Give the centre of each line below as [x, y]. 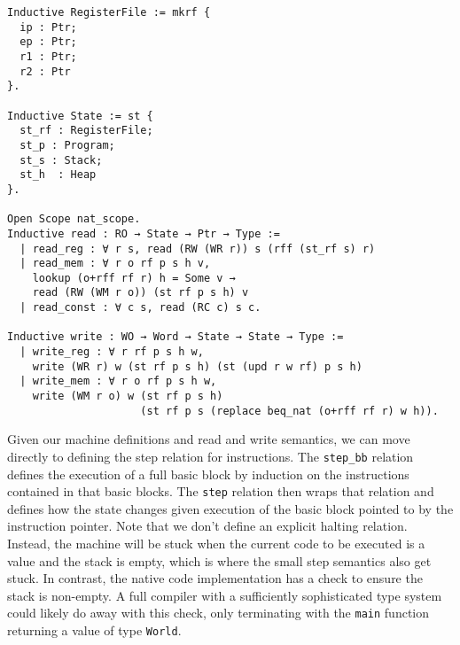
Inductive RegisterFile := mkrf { [109, 12]
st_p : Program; [67, 145]
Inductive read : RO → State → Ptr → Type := [144, 233]
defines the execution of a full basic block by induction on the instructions [208, 474]
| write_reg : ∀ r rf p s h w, [112, 352]
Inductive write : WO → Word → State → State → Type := [175, 337]
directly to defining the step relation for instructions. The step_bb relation [211, 456]
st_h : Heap [58, 175]
